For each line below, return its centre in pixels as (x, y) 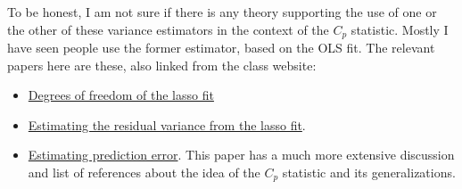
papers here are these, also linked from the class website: (162, 65)
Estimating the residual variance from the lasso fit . (167, 124)
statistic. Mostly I (400, 29)
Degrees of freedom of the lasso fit (121, 95)
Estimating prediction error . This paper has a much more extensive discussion (241, 155)
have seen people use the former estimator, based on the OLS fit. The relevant (221, 48)
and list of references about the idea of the (144, 173)
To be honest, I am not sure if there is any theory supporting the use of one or (222, 12)
